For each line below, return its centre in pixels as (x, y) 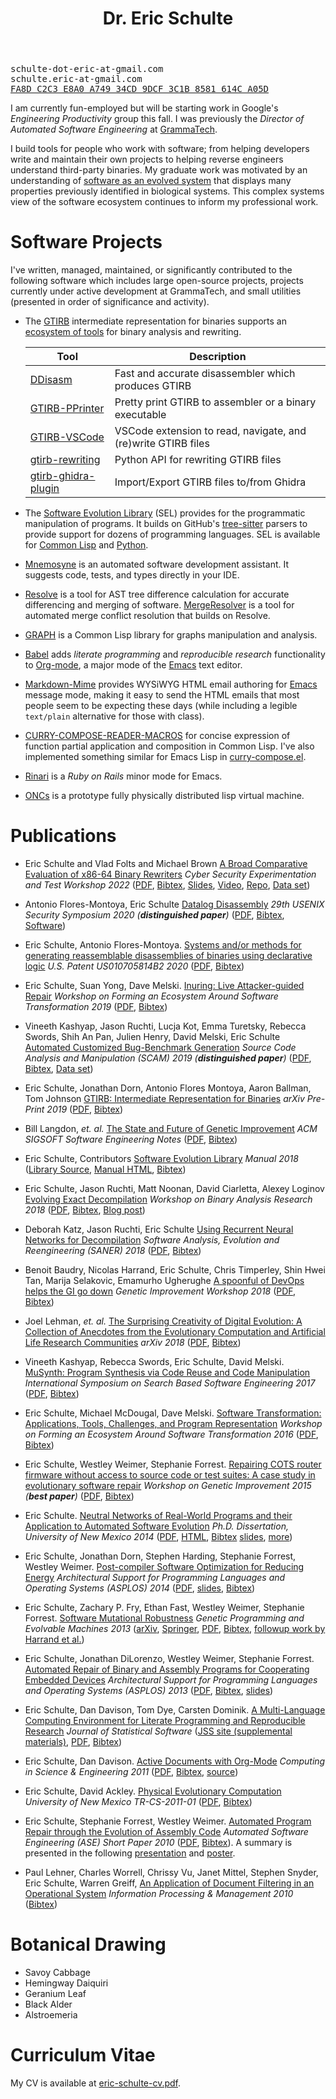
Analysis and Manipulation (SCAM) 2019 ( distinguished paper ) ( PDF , (168, 1058)
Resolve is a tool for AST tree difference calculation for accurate (157, 594)
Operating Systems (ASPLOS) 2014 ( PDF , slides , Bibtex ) (140, 1588)
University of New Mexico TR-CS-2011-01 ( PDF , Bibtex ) (138, 1802)
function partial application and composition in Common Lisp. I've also (169, 746)
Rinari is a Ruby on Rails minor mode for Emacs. (123, 776)
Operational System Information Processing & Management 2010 (159, 1894)
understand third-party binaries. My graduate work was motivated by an (159, 170)
